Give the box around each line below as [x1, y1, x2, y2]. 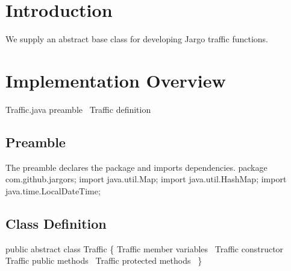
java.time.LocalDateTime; [5, 184, 101, 197]
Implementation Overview [5, 68, 226, 92]
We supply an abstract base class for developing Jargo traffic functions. [5, 33, 268, 45]
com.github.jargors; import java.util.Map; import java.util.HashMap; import [5, 173, 287, 185]
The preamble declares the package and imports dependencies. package [5, 161, 268, 173]
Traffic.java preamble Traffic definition [5, 103, 151, 115]
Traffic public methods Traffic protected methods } [5, 254, 202, 267]
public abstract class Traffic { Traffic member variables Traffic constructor [5, 242, 284, 255]
